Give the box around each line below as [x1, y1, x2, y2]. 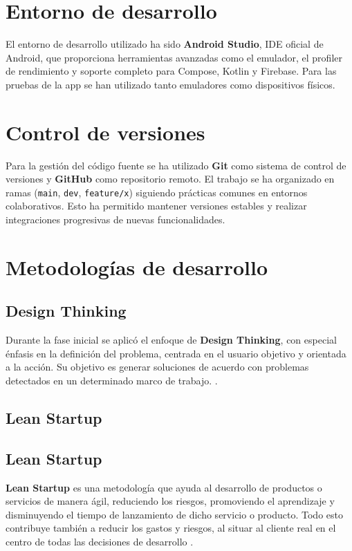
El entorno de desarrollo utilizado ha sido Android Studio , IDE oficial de [6, 37, 324, 51]
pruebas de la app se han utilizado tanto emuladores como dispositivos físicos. [6, 77, 335, 91]
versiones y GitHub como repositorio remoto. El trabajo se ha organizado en [6, 171, 335, 186]
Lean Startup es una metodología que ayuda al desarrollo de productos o [6, 480, 322, 494]
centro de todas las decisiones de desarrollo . [6, 534, 194, 548]
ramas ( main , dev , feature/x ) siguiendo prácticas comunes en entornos [6, 185, 308, 199]
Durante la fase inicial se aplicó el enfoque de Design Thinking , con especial [6, 333, 337, 347]
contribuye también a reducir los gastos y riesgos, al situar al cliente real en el [6, 521, 336, 535]
